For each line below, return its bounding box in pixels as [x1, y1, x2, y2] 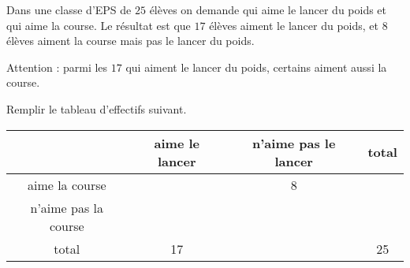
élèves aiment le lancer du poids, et [209, 17, 378, 33]
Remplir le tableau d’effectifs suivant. [6, 100, 187, 117]
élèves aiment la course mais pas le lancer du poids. [6, 32, 255, 49]
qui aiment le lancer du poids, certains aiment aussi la [125, 58, 387, 75]
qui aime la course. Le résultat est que [6, 17, 191, 33]
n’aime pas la [30, 198, 104, 217]
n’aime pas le [252, 133, 336, 152]
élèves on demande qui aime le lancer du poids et [149, 2, 387, 17]
